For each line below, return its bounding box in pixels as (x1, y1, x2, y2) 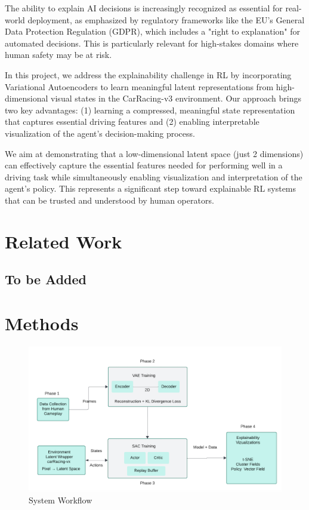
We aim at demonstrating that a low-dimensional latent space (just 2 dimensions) (5, 147, 304, 159)
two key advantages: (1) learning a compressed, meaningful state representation (5, 103, 295, 116)
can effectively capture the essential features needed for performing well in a (5, 159, 283, 171)
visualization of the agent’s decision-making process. (5, 127, 195, 139)
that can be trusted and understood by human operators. (5, 193, 214, 206)
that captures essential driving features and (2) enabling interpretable (5, 115, 259, 128)
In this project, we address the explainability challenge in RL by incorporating (5, 68, 292, 81)
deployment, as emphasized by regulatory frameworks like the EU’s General (27, 13, 305, 26)
